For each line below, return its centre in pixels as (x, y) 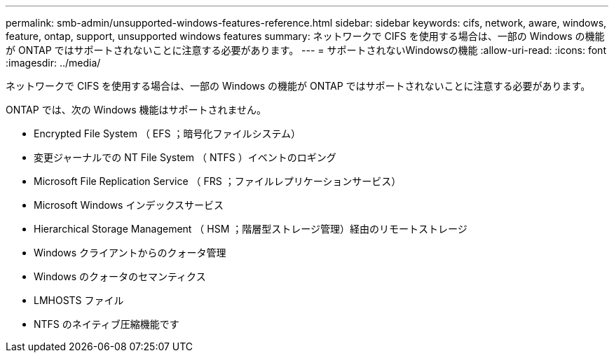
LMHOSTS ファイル (79, 300)
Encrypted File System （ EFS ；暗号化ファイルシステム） (168, 133)
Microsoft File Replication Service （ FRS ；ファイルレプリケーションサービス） (218, 181)
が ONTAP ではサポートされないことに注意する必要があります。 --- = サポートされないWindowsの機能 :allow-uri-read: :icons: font (306, 50)
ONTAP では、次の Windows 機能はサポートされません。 (136, 110)
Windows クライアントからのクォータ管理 (130, 253)
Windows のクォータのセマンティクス (120, 276)
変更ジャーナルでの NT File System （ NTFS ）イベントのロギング (185, 157)
